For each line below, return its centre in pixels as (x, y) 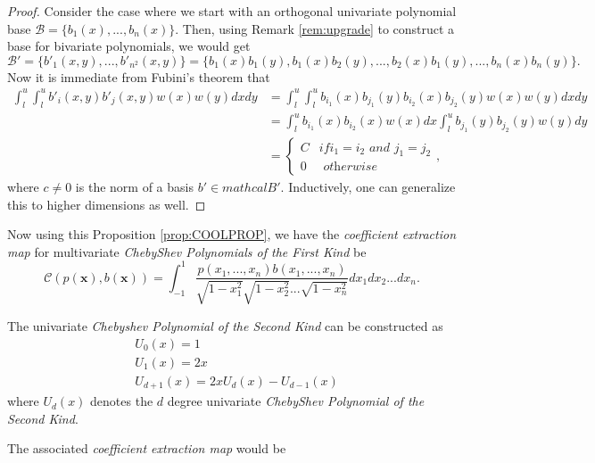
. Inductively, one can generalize (368, 187)
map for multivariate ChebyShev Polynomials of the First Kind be (187, 251)
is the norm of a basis (134, 187)
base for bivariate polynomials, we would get (129, 46)
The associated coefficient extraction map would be (147, 448)
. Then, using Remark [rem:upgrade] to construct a (315, 28)
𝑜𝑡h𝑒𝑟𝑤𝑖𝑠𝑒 (350, 167)
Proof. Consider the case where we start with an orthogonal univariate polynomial (232, 11)
